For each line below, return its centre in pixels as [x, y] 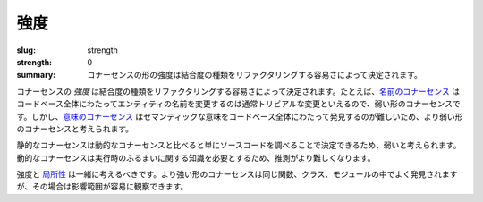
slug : [26, 50]
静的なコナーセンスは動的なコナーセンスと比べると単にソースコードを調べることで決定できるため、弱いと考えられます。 [239, 145]
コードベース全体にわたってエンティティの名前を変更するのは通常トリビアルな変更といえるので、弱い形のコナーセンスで [238, 104]
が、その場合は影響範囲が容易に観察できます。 [102, 187]
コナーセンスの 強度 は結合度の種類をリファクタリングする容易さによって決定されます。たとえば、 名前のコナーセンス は [238, 91]
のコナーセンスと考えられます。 [75, 129]
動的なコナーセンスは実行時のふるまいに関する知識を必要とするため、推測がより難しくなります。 [196, 157]
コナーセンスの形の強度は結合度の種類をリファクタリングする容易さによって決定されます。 [254, 75]
